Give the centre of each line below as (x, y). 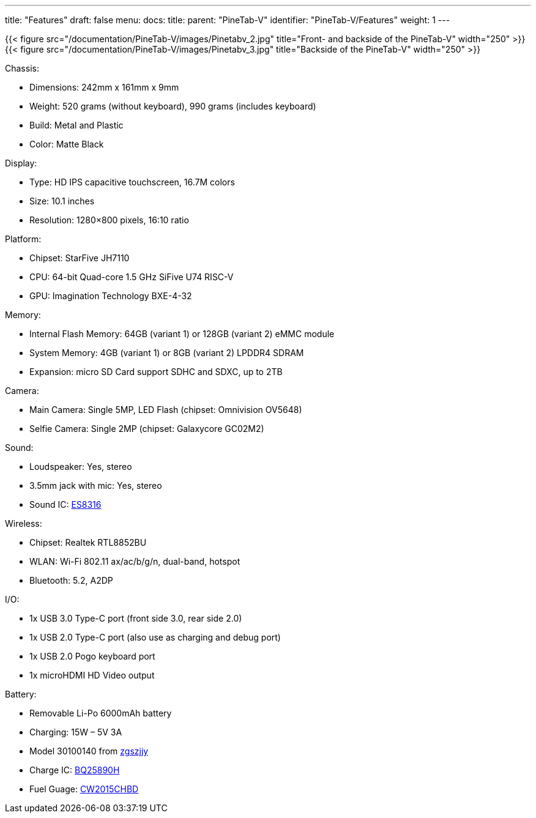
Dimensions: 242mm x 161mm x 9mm (104, 87)
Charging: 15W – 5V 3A (76, 732)
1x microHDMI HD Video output (92, 675)
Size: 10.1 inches (62, 201)
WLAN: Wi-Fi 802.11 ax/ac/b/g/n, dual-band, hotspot (135, 561)
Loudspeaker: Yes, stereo (81, 467)
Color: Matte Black (67, 144)
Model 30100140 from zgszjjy (89, 751)
